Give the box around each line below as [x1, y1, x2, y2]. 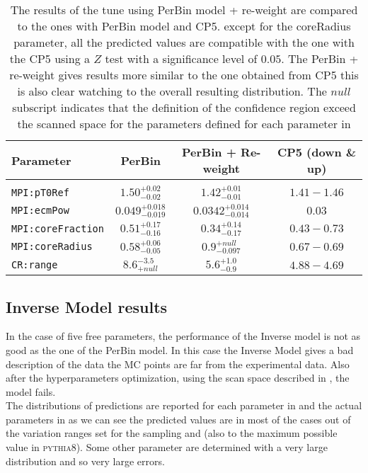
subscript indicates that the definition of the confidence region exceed [12, 99, 356, 115]
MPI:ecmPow [11, 205, 69, 217]
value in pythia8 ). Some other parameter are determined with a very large [6, 440, 328, 455]
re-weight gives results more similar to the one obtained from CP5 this [9, 67, 359, 83]
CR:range [11, 259, 58, 271]
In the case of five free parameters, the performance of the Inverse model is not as [6, 329, 361, 343]
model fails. [6, 384, 56, 399]
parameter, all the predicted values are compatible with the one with [13, 34, 355, 50]
